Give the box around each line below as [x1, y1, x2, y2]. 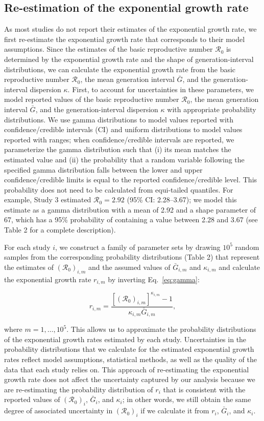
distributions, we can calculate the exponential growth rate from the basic [4, 64, 236, 74]
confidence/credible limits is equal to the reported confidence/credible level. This [4, 174, 257, 185]
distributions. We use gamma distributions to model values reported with [4, 114, 234, 124]
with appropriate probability [167, 103, 256, 114]
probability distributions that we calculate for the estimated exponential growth [4, 344, 254, 354]
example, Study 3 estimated [4, 194, 91, 205]
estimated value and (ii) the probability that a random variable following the [4, 154, 245, 164]
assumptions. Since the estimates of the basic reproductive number [4, 44, 213, 54]
